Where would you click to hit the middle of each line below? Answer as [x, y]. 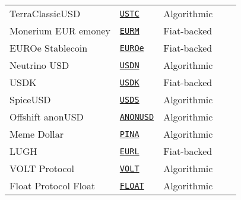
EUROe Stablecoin [49, 48]
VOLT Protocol [42, 168]
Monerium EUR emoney [60, 31]
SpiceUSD [30, 99]
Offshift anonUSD [47, 117]
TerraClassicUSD [45, 13]
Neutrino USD [39, 65]
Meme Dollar [37, 134]
